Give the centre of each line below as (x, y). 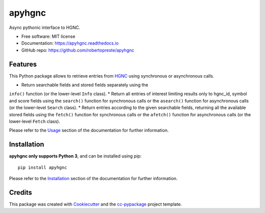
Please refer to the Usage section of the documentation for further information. (89, 131)
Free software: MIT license (48, 36)
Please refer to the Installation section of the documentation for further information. (93, 179)
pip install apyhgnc (42, 167)
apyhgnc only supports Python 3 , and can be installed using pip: (75, 156)
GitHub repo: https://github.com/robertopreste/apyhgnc (78, 50)
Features (23, 64)
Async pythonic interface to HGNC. (45, 27)
